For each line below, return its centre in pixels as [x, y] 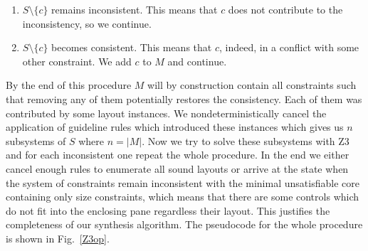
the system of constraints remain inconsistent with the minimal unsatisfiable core [183, 182]
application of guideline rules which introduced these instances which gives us [175, 127]
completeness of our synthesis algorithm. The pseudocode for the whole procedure [184, 224]
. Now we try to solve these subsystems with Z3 [246, 140]
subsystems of [36, 140]
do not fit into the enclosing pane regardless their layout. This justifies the [168, 210]
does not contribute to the [285, 9]
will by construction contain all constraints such [252, 85]
